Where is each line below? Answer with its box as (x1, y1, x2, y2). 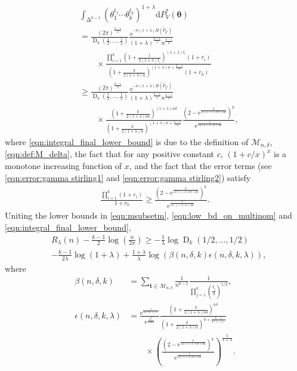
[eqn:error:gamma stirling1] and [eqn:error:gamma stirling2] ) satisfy (5, 171, 251, 183)
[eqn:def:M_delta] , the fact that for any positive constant (5, 148, 215, 160)
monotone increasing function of (5, 160, 122, 172)
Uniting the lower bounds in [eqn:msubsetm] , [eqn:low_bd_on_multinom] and (5, 209, 292, 221)
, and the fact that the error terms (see (129, 160, 272, 172)
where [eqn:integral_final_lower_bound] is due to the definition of (5, 136, 249, 148)
